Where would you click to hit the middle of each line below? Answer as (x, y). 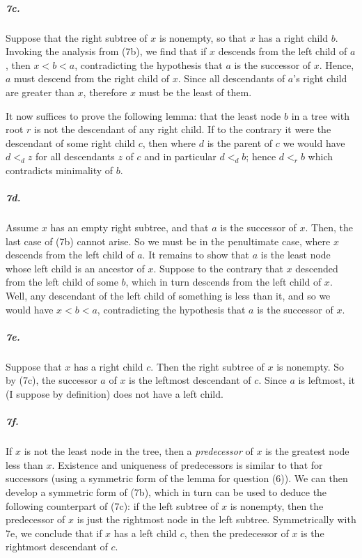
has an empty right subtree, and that (129, 227)
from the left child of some (62, 282)
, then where (169, 142)
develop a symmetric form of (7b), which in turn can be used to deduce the (166, 491)
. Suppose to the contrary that (218, 268)
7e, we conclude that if (54, 533)
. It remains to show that (196, 255)
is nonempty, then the (277, 505)
